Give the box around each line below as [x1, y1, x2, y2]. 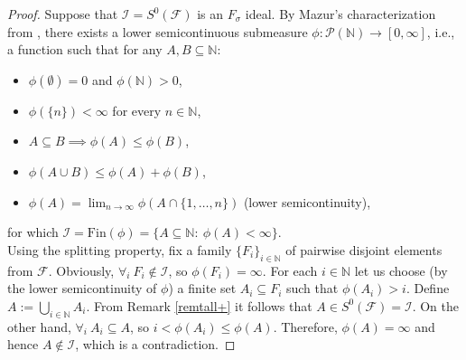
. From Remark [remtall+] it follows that [86, 296, 312, 315]
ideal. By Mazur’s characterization [245, 5, 436, 23]
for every [112, 100, 162, 119]
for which [7, 223, 59, 242]
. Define [405, 279, 450, 298]
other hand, [7, 317, 71, 336]
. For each [262, 261, 318, 279]
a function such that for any [7, 40, 163, 59]
